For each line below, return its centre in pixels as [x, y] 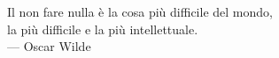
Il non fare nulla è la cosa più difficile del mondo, [140, 11]
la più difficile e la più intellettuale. [103, 29]
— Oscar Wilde [49, 46]
